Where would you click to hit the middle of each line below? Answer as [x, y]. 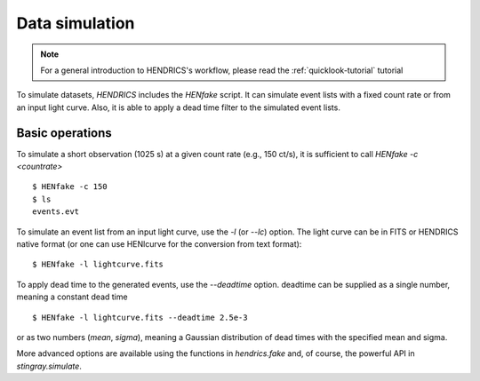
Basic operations [64, 133]
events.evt [56, 212]
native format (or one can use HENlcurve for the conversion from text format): [159, 243]
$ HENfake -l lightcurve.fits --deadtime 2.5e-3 [140, 317]
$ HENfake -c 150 [70, 187]
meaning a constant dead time [72, 297]
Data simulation [76, 23]
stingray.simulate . [49, 366]
